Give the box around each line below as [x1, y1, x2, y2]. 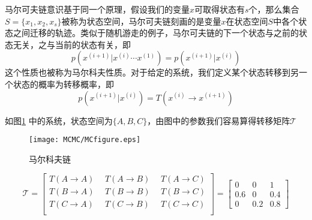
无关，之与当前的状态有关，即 [13, 38, 131, 50]
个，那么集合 [248, 3, 299, 15]
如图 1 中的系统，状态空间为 [5, 114, 113, 126]
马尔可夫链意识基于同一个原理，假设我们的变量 [5, 3, 190, 15]
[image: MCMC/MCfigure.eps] [29, 135, 141, 144]
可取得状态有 [194, 3, 245, 15]
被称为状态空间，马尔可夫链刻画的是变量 [61, 14, 221, 27]
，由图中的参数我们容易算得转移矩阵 [147, 114, 290, 126]
